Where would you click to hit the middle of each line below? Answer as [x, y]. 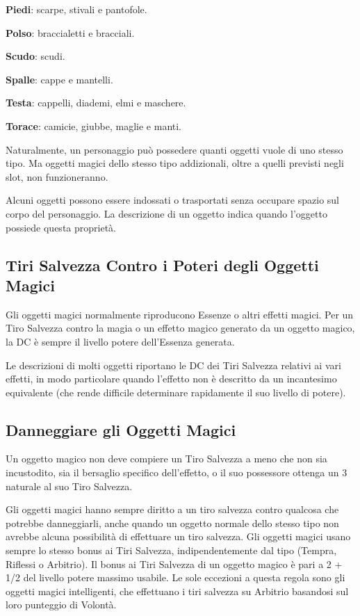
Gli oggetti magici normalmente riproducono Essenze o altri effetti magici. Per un [180, 314]
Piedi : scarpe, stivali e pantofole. [76, 9]
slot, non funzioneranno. [57, 176]
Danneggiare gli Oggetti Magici [121, 429]
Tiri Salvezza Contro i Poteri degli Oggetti [162, 265]
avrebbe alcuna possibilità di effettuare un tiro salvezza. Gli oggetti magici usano [178, 536]
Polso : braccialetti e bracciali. [70, 32]
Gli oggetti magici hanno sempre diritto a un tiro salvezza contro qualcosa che [172, 509]
